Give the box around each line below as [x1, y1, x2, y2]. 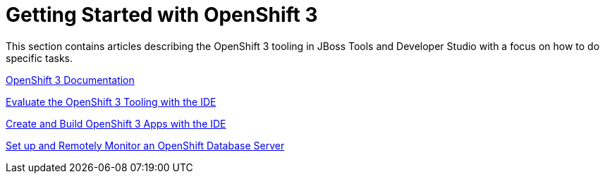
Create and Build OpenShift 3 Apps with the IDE [6, 117, 226, 130]
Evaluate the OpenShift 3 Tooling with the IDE [6, 95, 216, 108]
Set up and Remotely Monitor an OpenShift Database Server [6, 139, 285, 152]
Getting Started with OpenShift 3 [6, 3, 318, 27]
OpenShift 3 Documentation [6, 73, 135, 86]
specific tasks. [6, 51, 73, 64]
